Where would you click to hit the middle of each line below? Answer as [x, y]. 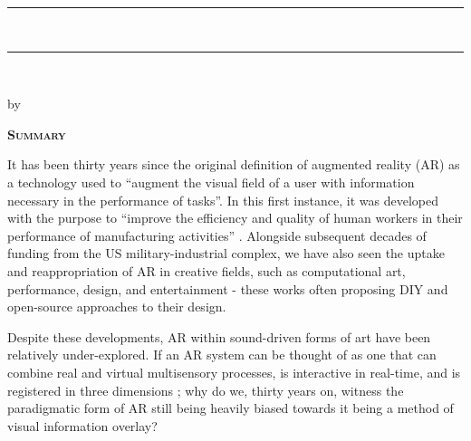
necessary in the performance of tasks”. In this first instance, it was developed [223, 200]
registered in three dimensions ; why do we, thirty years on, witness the [206, 390]
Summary [37, 134]
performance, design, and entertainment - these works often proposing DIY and [228, 288]
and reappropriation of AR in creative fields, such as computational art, [207, 270]
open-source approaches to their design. [117, 307]
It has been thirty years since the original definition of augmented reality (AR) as [234, 164]
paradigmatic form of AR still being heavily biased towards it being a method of [231, 408]
